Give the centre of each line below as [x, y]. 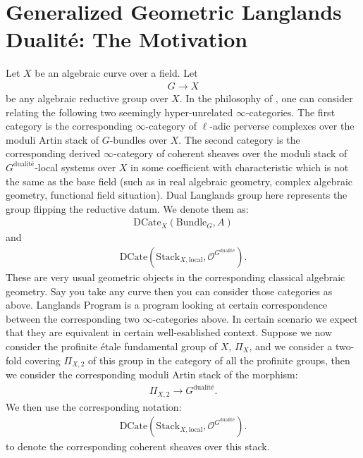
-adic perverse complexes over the [282, 126]
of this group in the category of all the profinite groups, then [219, 360]
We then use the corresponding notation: [94, 406]
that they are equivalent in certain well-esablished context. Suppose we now [169, 332]
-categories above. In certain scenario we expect [255, 318]
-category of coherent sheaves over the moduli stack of [230, 153]
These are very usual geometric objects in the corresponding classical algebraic [176, 277]
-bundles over [139, 139]
